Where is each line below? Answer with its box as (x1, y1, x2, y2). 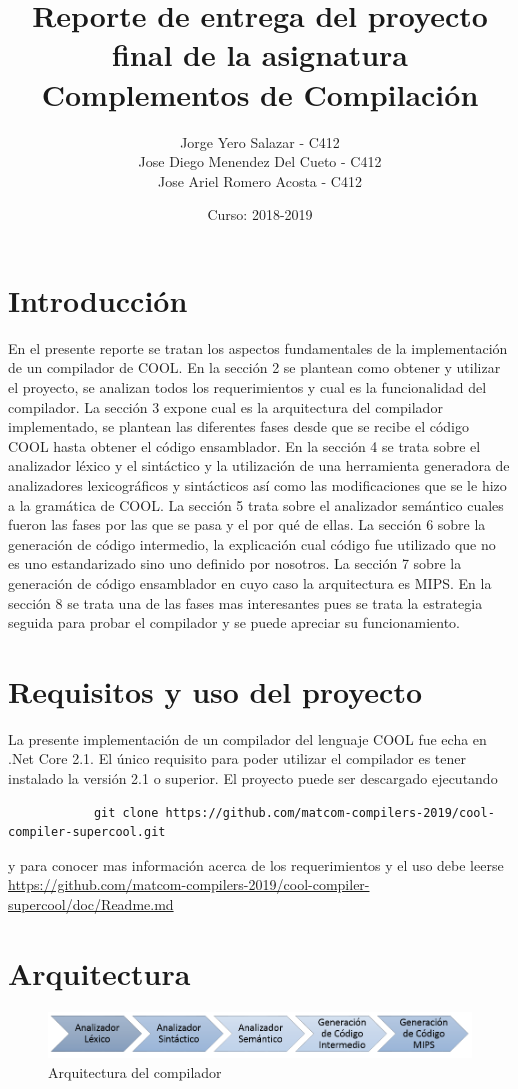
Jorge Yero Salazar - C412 (180, 131, 340, 152)
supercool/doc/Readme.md (8, 894, 174, 914)
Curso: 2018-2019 (207, 204, 313, 225)
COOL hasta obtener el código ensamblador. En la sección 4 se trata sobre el (8, 435, 481, 456)
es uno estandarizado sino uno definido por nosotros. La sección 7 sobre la (8, 553, 462, 574)
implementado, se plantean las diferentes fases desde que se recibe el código (8, 416, 469, 437)
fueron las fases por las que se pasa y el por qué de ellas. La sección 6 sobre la (8, 514, 486, 535)
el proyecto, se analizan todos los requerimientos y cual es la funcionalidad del (8, 377, 487, 397)
